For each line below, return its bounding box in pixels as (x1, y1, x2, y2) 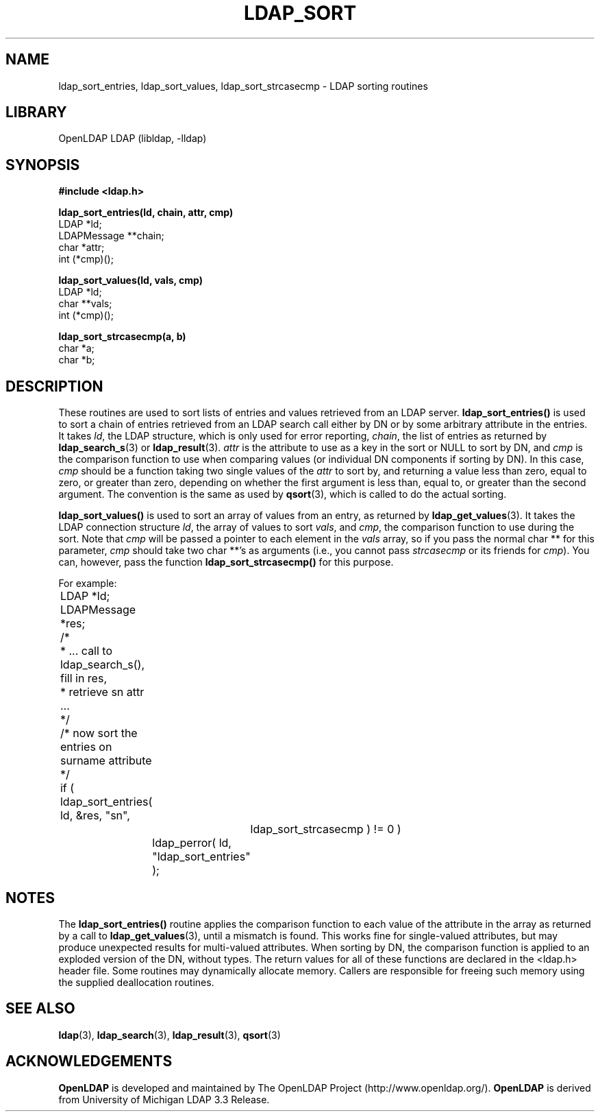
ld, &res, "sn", (60, 808, 130, 823)
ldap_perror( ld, (152, 836, 232, 850)
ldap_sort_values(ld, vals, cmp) (58, 274, 203, 287)
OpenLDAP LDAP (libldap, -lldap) (58, 132, 207, 145)
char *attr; (58, 241, 105, 254)
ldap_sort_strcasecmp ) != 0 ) (250, 822, 401, 837)
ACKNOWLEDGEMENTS (5, 1053, 173, 1070)
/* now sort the (60, 726, 138, 741)
